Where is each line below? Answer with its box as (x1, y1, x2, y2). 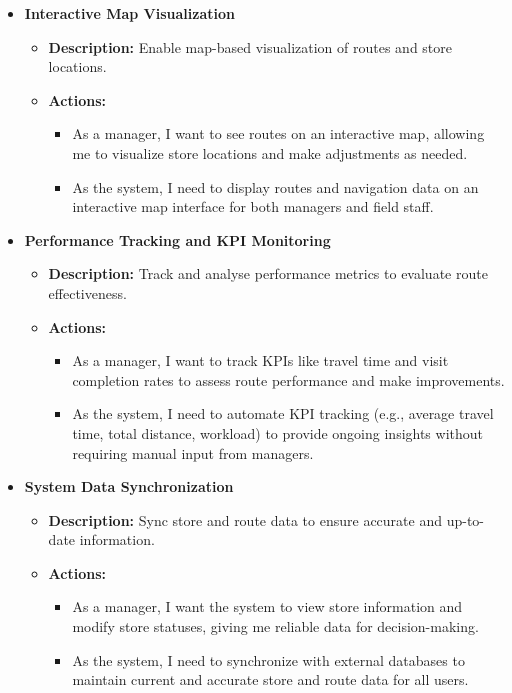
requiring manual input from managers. (72, 442, 314, 463)
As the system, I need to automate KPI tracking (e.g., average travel (72, 403, 494, 424)
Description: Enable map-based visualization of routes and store (48, 36, 453, 57)
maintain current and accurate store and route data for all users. (72, 669, 469, 690)
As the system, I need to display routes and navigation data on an (72, 176, 479, 197)
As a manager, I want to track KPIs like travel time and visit (72, 350, 449, 371)
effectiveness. (48, 282, 127, 303)
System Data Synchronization (24, 476, 234, 497)
